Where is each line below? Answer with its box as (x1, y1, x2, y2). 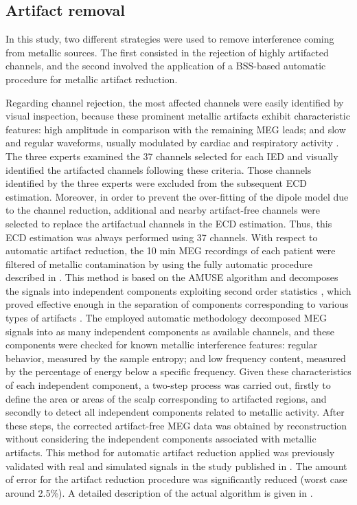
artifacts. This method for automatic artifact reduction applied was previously (5, 445, 335, 460)
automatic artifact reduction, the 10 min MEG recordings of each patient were (5, 243, 336, 258)
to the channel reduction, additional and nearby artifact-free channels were (5, 203, 321, 217)
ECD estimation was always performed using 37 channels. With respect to (5, 229, 318, 244)
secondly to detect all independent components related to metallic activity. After (5, 405, 345, 419)
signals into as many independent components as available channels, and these (5, 324, 334, 338)
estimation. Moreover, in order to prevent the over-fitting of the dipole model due (5, 189, 349, 203)
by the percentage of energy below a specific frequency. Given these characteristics (5, 364, 352, 379)
